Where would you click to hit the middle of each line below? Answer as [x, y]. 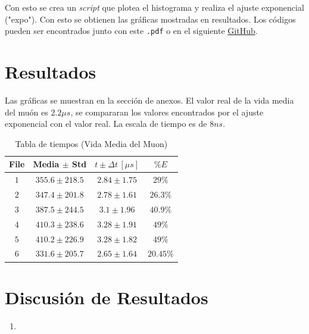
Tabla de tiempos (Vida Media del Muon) [91, 143]
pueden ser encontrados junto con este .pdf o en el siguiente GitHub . [131, 31]
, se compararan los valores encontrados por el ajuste [167, 112]
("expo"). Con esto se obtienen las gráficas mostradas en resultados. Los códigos [150, 19]
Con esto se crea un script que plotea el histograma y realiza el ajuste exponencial [154, 7]
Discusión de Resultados [107, 297]
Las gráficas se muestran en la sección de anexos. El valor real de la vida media [149, 100]
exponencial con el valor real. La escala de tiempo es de [106, 124]
